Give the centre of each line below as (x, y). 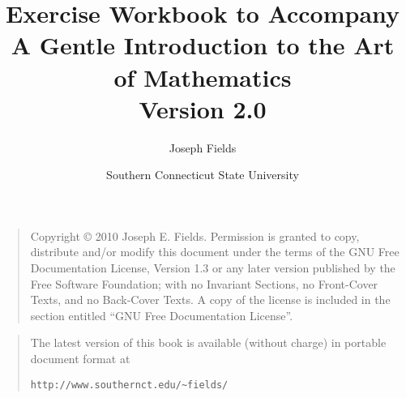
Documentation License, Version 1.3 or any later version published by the (213, 268)
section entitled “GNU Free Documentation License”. (162, 315)
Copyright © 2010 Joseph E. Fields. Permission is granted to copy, (195, 235)
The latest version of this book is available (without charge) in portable (208, 342)
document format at (80, 359)
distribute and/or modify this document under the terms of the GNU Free (215, 252)
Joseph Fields (203, 147)
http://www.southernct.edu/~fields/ (129, 385)
